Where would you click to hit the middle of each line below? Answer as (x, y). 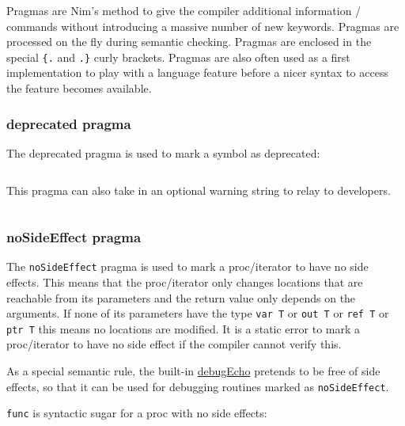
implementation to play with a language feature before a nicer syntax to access (197, 72)
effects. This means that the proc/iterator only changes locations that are (185, 281)
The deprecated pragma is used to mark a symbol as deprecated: (163, 152)
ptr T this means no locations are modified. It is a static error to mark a (184, 328)
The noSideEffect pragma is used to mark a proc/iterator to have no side (187, 266)
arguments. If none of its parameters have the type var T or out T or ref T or (198, 313)
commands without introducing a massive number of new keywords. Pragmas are (203, 26)
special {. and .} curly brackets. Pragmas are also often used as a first (178, 57)
